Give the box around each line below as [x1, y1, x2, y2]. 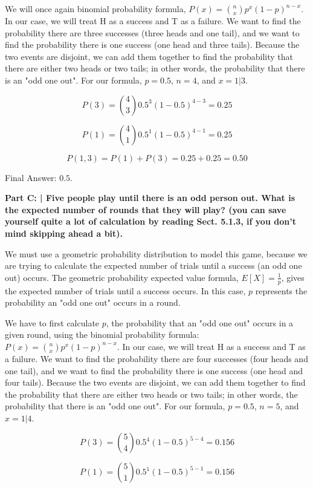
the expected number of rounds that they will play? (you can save [5, 203, 286, 216]
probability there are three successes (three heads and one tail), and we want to [5, 26, 300, 39]
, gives [281, 271, 305, 283]
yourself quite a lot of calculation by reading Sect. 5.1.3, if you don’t [5, 215, 296, 228]
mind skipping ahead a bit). [5, 226, 123, 239]
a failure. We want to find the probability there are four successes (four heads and [5, 352, 308, 364]
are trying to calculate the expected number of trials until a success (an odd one [5, 259, 302, 272]
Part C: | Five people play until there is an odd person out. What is [5, 191, 295, 204]
